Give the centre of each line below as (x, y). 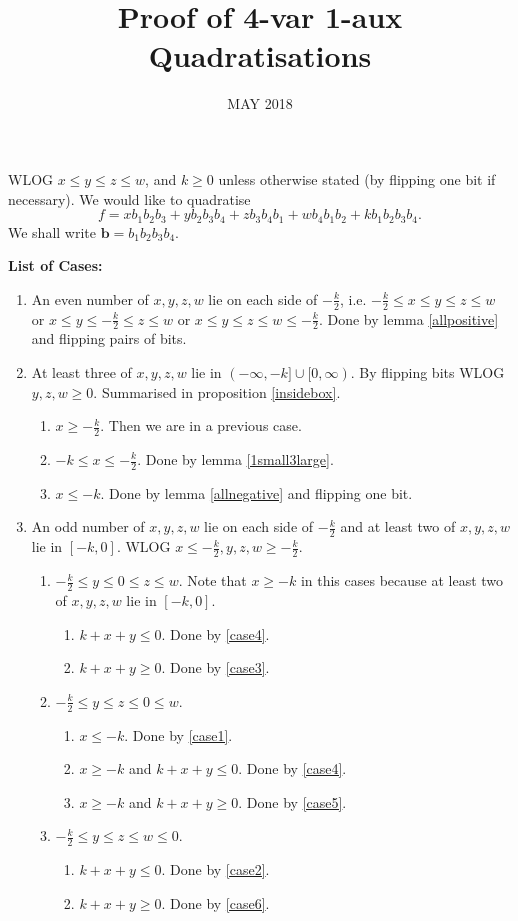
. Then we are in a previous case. (201, 425)
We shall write (52, 231)
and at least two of (398, 526)
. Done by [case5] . (292, 801)
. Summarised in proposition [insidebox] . (217, 391)
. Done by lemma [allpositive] (408, 318)
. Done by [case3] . (215, 667)
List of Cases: (55, 265)
